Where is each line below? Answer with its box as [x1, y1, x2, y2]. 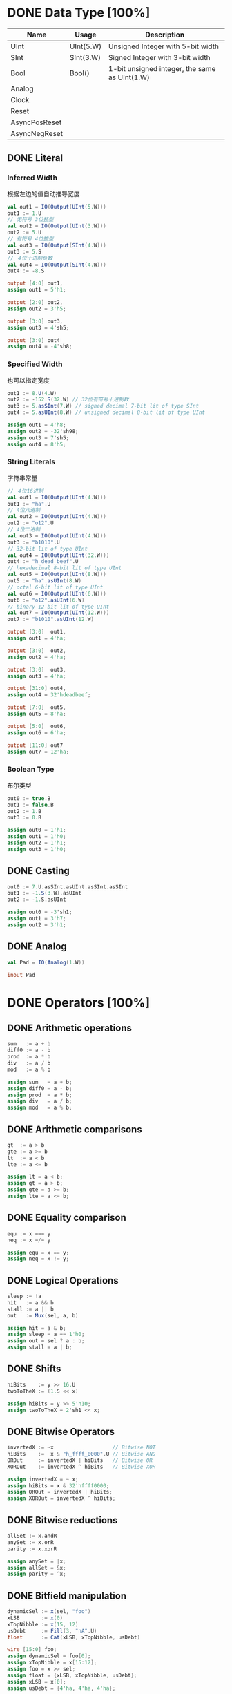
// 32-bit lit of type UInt [7, 545, 88, 552]
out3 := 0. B [7, 814, 41, 821]
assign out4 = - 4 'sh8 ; [7, 343, 72, 350]
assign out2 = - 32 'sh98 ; [7, 428, 79, 435]
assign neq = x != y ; [7, 1255, 70, 1262]
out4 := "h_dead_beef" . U [7, 558, 79, 565]
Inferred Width [7, 173, 57, 182]
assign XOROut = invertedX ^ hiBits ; [7, 1495, 116, 1502]
